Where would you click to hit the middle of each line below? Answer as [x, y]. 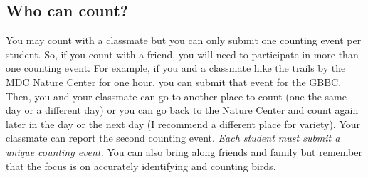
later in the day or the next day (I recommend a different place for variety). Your [183, 124]
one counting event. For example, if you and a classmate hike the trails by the [176, 68]
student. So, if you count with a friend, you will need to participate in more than [182, 54]
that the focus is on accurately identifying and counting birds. [141, 166]
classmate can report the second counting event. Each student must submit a [173, 138]
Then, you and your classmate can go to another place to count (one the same [176, 96]
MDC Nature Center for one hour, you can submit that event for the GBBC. [174, 82]
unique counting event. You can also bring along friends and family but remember [184, 151]
